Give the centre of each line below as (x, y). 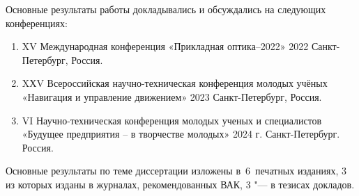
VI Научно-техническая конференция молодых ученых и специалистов (172, 120)
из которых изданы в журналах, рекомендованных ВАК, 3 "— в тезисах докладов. (180, 184)
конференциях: (37, 23)
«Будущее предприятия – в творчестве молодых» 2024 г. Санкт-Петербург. (181, 134)
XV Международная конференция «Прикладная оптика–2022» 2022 (165, 46)
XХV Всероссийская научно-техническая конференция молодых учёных (175, 83)
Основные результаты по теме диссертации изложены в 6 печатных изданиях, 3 (176, 171)
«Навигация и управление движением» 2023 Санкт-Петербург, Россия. (172, 96)
